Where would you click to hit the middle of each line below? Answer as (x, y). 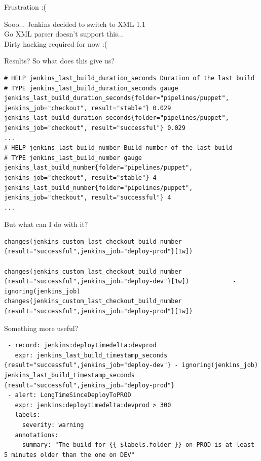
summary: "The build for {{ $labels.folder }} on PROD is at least (138, 445)
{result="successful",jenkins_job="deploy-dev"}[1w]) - (120, 282)
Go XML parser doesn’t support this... (64, 34)
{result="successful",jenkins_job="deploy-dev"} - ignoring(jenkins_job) (131, 365)
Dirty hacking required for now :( (56, 43)
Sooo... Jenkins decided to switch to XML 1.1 (75, 24)
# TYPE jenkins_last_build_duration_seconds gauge (91, 88)
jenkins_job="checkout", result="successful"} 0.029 (95, 128)
